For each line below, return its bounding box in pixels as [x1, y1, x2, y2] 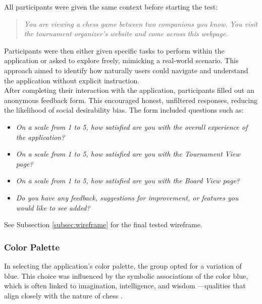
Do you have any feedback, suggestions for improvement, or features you [16, 192, 239, 202]
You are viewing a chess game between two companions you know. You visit [24, 18, 257, 29]
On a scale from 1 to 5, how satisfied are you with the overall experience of [16, 121, 248, 132]
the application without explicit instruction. [4, 75, 140, 85]
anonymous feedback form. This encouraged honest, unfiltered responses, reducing [4, 94, 257, 105]
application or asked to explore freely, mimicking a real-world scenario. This [4, 55, 239, 66]
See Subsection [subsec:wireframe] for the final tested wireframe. [4, 219, 202, 230]
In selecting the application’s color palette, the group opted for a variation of [4, 260, 242, 271]
